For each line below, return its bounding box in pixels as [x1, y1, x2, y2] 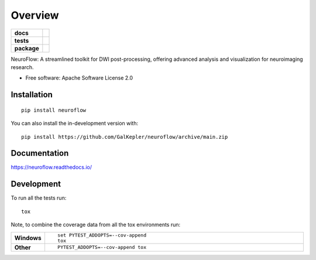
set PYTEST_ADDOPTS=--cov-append [57, 232, 146, 238]
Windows [14, 234, 42, 242]
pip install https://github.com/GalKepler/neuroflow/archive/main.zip [21, 134, 228, 140]
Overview [11, 9, 59, 22]
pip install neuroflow [21, 107, 87, 114]
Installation [11, 90, 53, 100]
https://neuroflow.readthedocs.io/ [11, 164, 92, 171]
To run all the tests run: [11, 194, 67, 201]
